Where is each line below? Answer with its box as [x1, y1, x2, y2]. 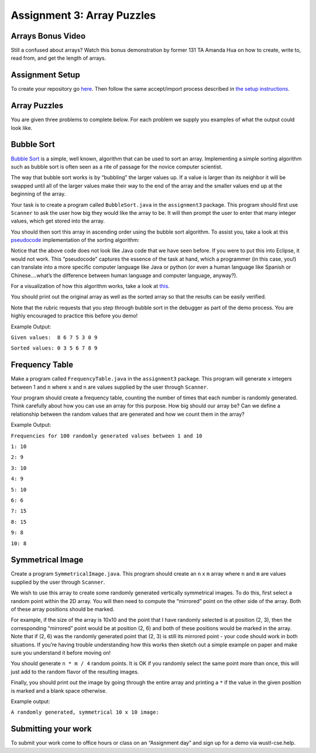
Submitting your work [11, 724, 92, 734]
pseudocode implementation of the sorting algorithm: [11, 237, 140, 244]
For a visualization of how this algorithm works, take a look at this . [11, 283, 170, 290]
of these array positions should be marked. [11, 606, 115, 612]
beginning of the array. [11, 190, 66, 197]
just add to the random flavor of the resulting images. [11, 668, 139, 675]
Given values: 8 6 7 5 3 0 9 [11, 334, 98, 341]
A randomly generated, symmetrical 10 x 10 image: [11, 709, 159, 716]
